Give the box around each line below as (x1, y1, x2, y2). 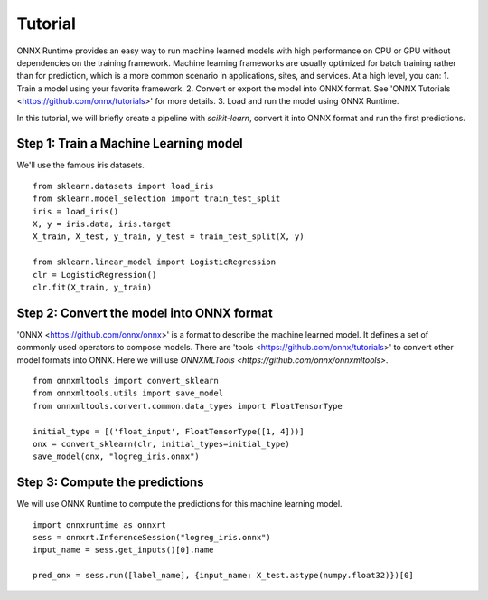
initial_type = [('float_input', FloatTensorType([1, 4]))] (33, 426, 305, 436)
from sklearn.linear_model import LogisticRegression (33, 257, 276, 267)
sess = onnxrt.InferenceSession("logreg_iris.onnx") (33, 532, 271, 543)
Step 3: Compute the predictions (16, 475, 204, 490)
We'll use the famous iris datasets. (16, 159, 145, 171)
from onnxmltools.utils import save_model (33, 388, 224, 398)
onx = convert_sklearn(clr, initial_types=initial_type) (33, 439, 291, 449)
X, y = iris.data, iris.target (33, 218, 172, 229)
